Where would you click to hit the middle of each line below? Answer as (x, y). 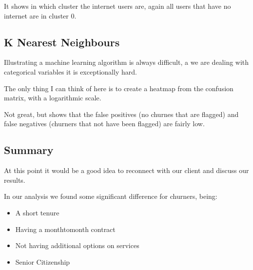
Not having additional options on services (77, 245)
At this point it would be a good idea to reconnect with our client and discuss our (126, 170)
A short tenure (37, 212)
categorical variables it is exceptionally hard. (70, 71)
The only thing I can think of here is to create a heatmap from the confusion (119, 88)
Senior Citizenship (43, 261)
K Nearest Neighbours (62, 42)
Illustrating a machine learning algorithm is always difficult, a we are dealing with (126, 62)
